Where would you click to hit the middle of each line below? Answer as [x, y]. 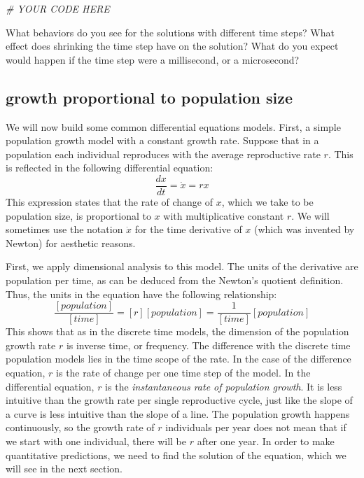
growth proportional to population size [149, 97]
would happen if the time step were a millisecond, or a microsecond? [153, 59]
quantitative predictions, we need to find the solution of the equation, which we [176, 455]
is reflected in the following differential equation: [110, 168]
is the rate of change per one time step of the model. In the [183, 373]
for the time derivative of [188, 229]
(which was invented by [304, 229]
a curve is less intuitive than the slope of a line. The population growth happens [178, 413]
